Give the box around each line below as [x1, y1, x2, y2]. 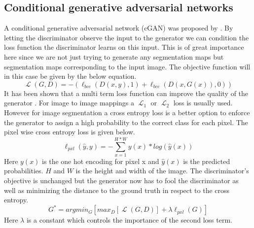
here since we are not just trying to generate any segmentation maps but [4, 51, 224, 62]
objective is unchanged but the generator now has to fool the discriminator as [4, 175, 239, 186]
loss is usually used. [173, 98, 233, 108]
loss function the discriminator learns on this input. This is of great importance [4, 42, 244, 52]
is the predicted [183, 156, 230, 166]
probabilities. [4, 165, 43, 176]
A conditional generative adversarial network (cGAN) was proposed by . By [4, 23, 233, 33]
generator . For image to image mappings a [4, 98, 135, 108]
